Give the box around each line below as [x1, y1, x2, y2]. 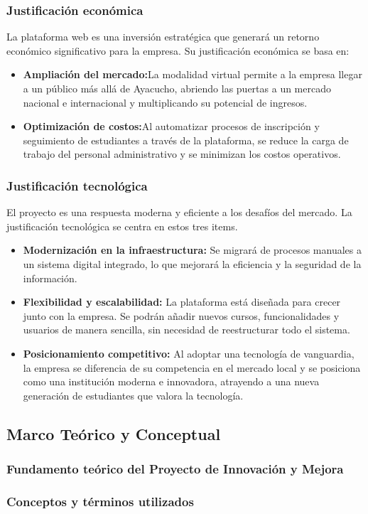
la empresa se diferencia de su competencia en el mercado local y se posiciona [23, 360, 361, 375]
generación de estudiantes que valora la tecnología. [23, 387, 244, 402]
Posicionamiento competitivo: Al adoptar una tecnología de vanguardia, [23, 346, 355, 360]
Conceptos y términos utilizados [6, 492, 194, 510]
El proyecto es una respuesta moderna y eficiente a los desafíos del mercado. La [6, 205, 352, 220]
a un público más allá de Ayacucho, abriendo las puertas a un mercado [23, 81, 331, 95]
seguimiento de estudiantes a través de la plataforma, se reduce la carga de [23, 132, 349, 147]
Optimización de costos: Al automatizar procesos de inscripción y [23, 119, 320, 134]
